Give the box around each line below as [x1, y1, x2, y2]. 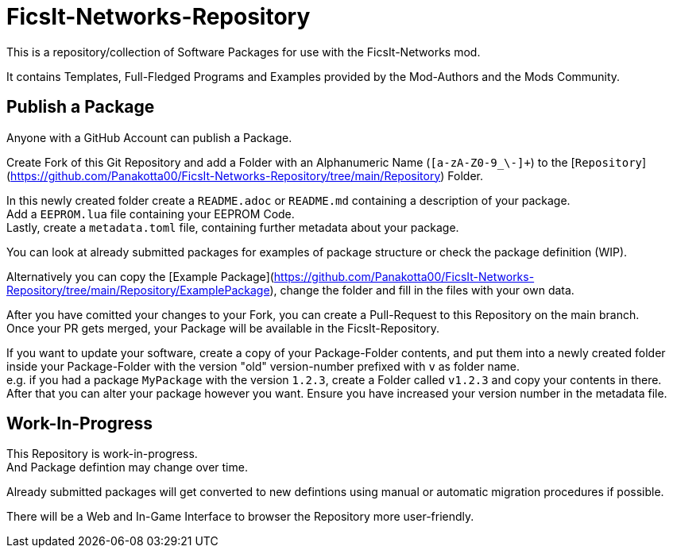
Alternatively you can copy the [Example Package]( [6, 269, 274, 283]
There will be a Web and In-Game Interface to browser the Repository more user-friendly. [6, 510, 474, 524]
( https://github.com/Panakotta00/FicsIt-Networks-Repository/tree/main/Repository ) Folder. [6, 168, 483, 183]
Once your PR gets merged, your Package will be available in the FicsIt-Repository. [6, 321, 440, 335]
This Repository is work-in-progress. [6, 447, 198, 461]
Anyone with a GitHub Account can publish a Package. [6, 130, 292, 144]
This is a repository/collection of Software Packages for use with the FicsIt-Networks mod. [6, 44, 481, 59]
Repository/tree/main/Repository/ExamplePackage [6, 283, 270, 297]
